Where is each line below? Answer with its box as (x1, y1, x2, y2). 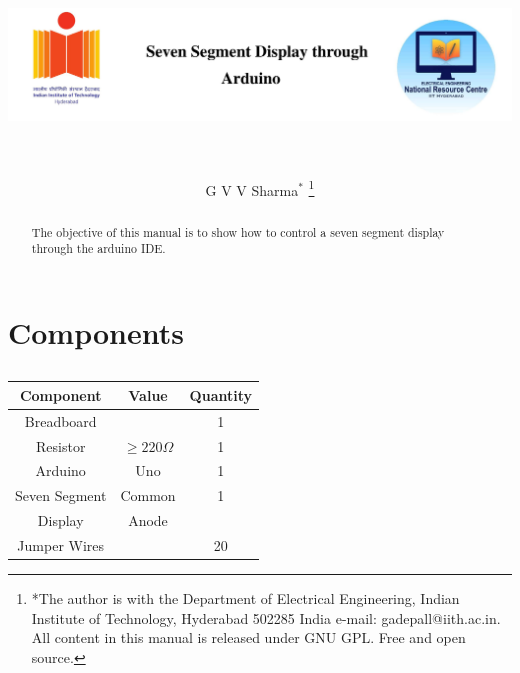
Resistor (36, 435, 86, 456)
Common (120, 485, 176, 506)
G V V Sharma (205, 179, 299, 200)
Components (8, 311, 184, 352)
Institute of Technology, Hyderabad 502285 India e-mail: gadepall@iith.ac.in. (31, 607, 501, 628)
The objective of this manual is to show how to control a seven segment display (31, 223, 445, 240)
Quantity (189, 384, 253, 405)
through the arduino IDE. (31, 240, 166, 257)
